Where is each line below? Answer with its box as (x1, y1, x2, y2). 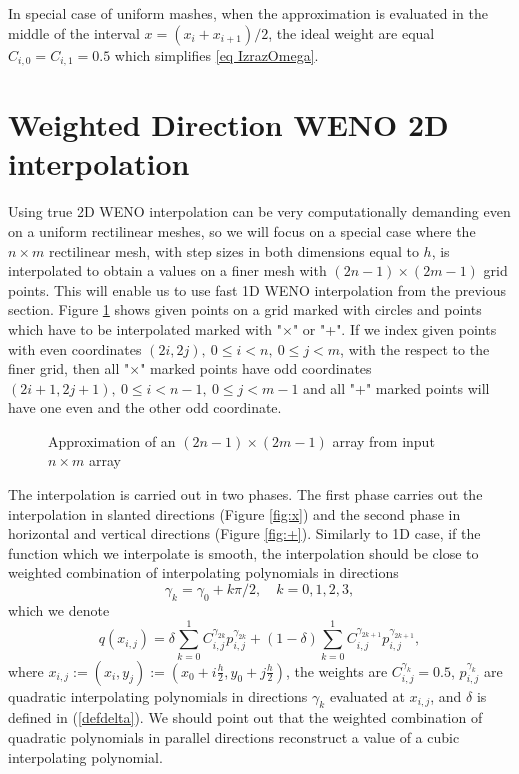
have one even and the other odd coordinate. (8, 397, 282, 418)
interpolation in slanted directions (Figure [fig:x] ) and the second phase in (8, 503, 461, 524)
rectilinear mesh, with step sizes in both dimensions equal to (48, 240, 419, 261)
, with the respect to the (340, 338, 490, 359)
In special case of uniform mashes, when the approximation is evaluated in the (8, 3, 488, 23)
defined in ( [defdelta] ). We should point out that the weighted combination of (8, 707, 483, 728)
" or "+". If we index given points (292, 318, 497, 339)
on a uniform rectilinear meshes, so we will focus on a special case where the (8, 220, 476, 241)
